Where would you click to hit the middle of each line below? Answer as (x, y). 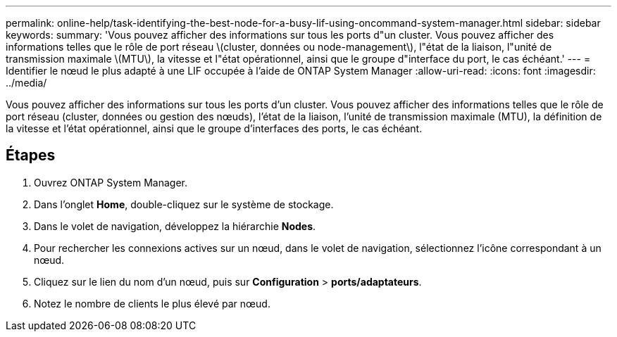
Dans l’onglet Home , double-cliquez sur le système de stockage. (184, 204)
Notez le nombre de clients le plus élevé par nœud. (152, 303)
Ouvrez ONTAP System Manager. (111, 182)
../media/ (26, 83)
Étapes (31, 155)
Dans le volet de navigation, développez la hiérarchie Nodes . (175, 226)
